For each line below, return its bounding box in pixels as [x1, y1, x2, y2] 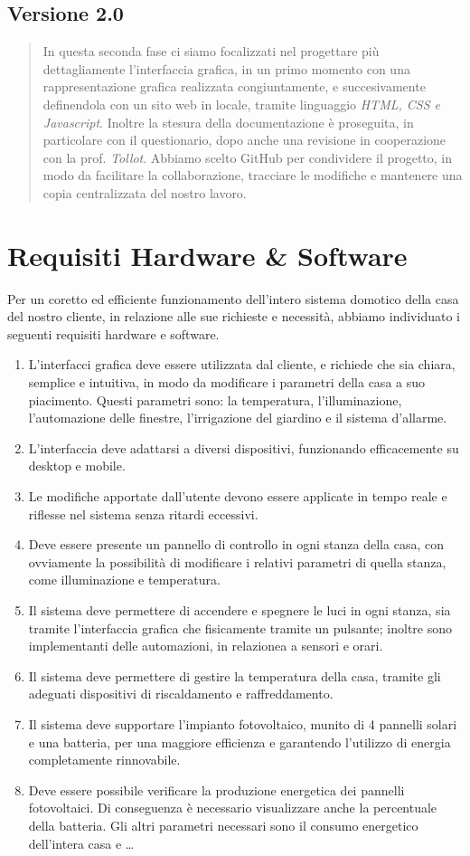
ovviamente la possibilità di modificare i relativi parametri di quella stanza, [28, 552, 446, 571]
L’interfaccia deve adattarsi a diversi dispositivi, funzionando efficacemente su [28, 438, 459, 457]
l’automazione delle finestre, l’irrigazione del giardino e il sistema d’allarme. [28, 408, 447, 427]
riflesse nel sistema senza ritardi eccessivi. [28, 504, 258, 523]
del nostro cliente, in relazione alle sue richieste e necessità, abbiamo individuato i [7, 307, 460, 326]
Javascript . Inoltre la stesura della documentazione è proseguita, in [42, 112, 414, 131]
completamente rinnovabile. [28, 750, 181, 769]
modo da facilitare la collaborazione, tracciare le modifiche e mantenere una [42, 166, 463, 185]
